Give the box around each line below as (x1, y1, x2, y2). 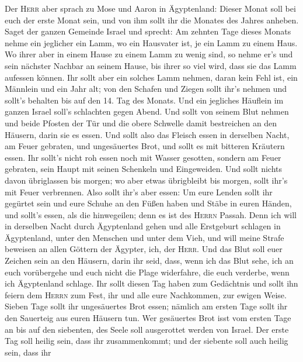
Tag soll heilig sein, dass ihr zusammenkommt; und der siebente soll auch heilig (5, 335, 288, 347)
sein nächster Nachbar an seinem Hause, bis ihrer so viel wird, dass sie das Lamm (5, 59, 297, 71)
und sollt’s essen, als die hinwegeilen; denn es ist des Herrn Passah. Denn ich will (5, 208, 297, 220)
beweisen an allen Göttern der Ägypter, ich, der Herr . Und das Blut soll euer (5, 243, 283, 255)
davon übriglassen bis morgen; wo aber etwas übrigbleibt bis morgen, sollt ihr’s (5, 174, 288, 186)
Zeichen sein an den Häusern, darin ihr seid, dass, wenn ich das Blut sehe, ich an (5, 254, 294, 267)
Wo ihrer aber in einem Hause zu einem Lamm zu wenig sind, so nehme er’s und (5, 48, 293, 60)
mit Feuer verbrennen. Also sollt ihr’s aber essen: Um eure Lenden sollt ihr (5, 185, 273, 198)
